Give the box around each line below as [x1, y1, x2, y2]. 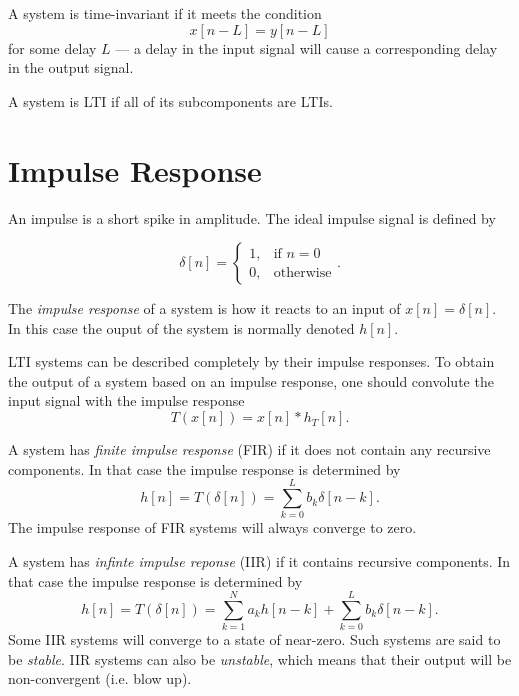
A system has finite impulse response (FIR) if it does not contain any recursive [8, 439, 491, 460]
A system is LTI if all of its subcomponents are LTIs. [8, 90, 333, 111]
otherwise [273, 265, 332, 280]
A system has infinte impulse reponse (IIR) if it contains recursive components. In [8, 550, 511, 571]
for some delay [8, 37, 97, 58]
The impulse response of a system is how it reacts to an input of [8, 298, 401, 319]
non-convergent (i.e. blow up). [8, 668, 192, 689]
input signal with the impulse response [8, 390, 245, 411]
